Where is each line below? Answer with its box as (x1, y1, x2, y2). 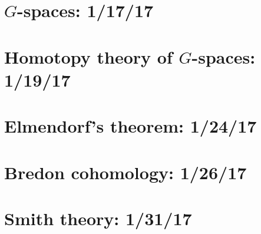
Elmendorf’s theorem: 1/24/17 (4, 114, 257, 138)
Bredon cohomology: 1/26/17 (4, 160, 247, 184)
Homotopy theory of (4, 44, 173, 68)
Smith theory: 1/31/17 (4, 206, 192, 230)
